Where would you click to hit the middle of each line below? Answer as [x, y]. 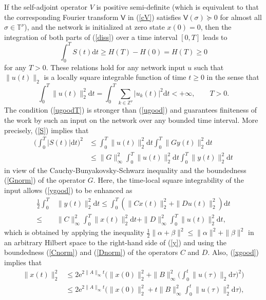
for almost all [241, 17]
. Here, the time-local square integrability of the [168, 180]
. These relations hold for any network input [116, 67]
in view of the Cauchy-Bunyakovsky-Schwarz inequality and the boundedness [125, 170]
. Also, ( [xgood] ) [233, 252]
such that [209, 67]
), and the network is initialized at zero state [94, 27]
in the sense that [233, 77]
